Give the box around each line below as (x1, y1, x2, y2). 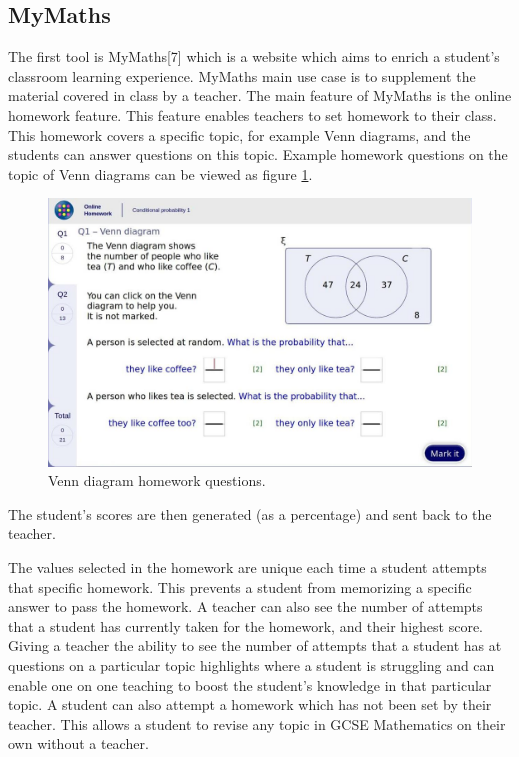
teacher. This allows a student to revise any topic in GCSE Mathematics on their (8, 713, 506, 734)
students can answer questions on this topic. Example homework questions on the (8, 144, 508, 165)
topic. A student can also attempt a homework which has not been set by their (8, 694, 492, 715)
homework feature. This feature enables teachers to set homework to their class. (8, 104, 497, 125)
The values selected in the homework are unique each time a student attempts (8, 557, 487, 578)
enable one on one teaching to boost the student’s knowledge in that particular (8, 674, 492, 695)
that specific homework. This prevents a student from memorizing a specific (8, 576, 472, 597)
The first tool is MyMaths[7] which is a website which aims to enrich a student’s (8, 46, 500, 67)
